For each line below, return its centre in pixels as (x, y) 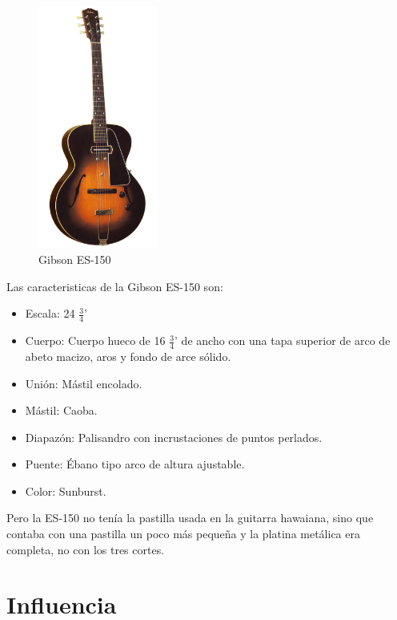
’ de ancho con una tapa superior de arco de (283, 340)
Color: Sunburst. (66, 490)
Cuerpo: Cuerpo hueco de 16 (95, 340)
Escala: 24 (50, 313)
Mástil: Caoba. (61, 410)
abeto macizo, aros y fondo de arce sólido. (128, 356)
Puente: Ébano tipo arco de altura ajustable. (135, 464)
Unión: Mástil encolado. (84, 383)
